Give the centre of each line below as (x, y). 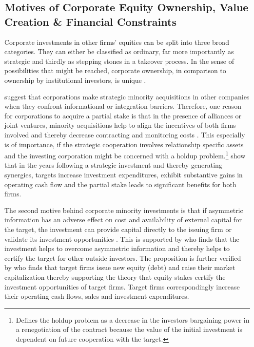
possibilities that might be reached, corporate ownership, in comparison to (115, 70)
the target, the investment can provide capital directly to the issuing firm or (118, 229)
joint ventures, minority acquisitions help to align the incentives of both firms (120, 125)
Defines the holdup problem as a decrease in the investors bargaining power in (133, 319)
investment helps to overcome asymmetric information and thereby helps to (117, 248)
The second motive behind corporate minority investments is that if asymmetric (124, 210)
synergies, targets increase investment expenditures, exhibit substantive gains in (124, 174)
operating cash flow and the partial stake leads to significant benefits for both (120, 184)
